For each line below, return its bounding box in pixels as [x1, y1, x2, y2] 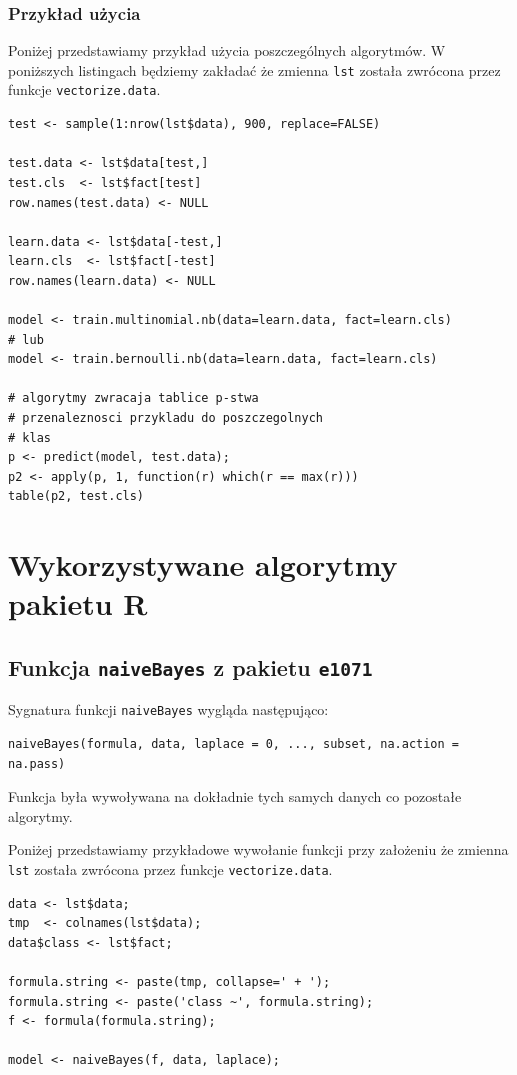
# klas [8, 430, 51, 445]
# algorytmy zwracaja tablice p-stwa [8, 391, 259, 406]
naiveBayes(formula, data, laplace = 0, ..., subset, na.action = [8, 737, 460, 751]
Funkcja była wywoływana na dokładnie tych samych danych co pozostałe [8, 786, 462, 807]
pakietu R [8, 583, 148, 624]
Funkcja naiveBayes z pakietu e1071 [8, 651, 373, 682]
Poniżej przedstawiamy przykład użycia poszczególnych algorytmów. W [8, 40, 446, 61]
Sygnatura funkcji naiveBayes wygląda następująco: [8, 699, 329, 720]
